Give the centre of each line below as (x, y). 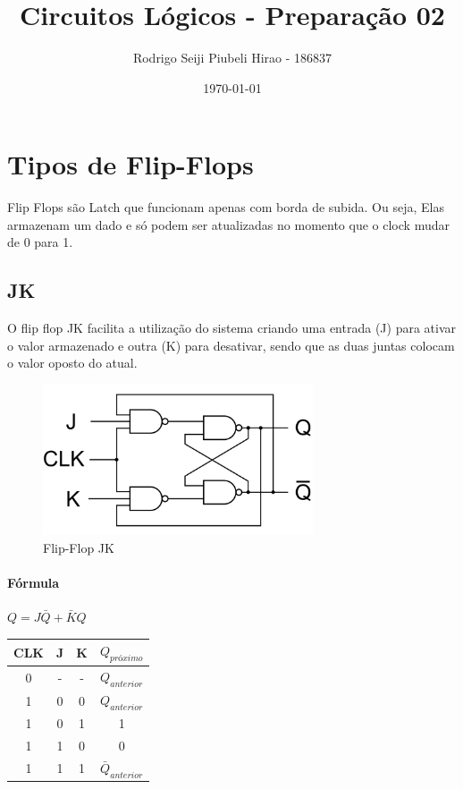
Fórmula (34, 582)
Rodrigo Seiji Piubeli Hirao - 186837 (232, 58)
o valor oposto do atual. (72, 363)
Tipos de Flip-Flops (130, 164)
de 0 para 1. (40, 242)
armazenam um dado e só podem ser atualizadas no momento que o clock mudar (228, 224)
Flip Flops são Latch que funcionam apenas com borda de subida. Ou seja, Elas (226, 207)
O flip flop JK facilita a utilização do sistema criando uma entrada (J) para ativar (231, 328)
